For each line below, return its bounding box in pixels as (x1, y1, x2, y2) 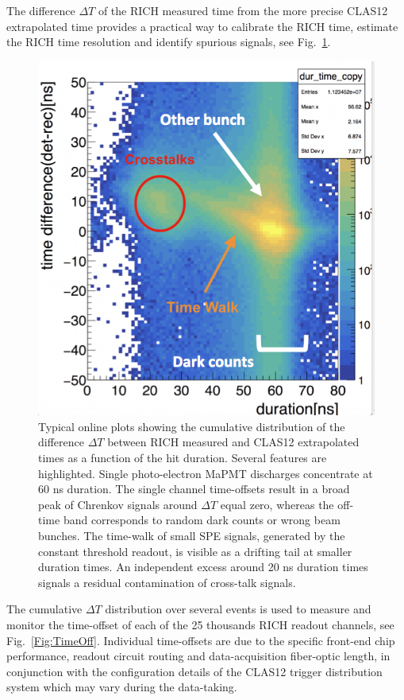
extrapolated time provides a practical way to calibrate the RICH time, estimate (6, 17, 398, 34)
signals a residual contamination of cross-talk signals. (38, 574, 296, 590)
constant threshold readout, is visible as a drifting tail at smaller (38, 542, 352, 559)
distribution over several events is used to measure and (105, 601, 371, 617)
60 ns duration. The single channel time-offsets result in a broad (38, 480, 350, 497)
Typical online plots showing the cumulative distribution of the (38, 418, 345, 434)
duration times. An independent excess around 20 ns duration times (38, 558, 368, 575)
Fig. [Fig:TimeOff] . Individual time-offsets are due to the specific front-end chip (6, 632, 395, 648)
